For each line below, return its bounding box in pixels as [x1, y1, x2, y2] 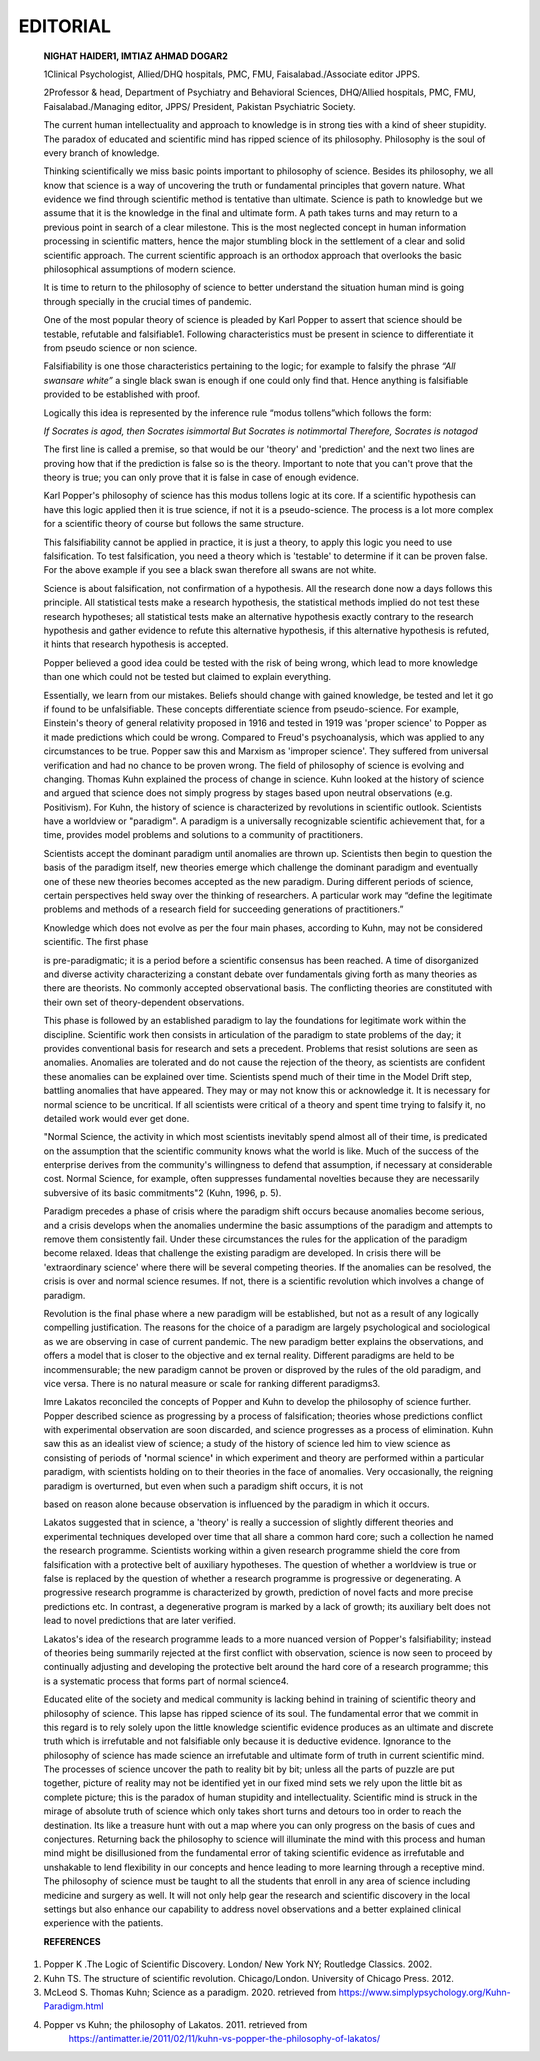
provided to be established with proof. [43, 388, 200, 400]
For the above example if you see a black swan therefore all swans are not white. [43, 564, 377, 576]
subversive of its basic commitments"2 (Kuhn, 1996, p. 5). [43, 1186, 282, 1199]
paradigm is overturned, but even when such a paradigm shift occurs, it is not [43, 1480, 364, 1492]
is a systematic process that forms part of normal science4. [43, 1675, 289, 1687]
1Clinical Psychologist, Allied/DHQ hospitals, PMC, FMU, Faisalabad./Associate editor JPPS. [43, 68, 420, 80]
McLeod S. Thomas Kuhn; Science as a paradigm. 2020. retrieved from [43, 1986, 337, 1998]
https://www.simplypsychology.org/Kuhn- [338, 1986, 511, 1998]
